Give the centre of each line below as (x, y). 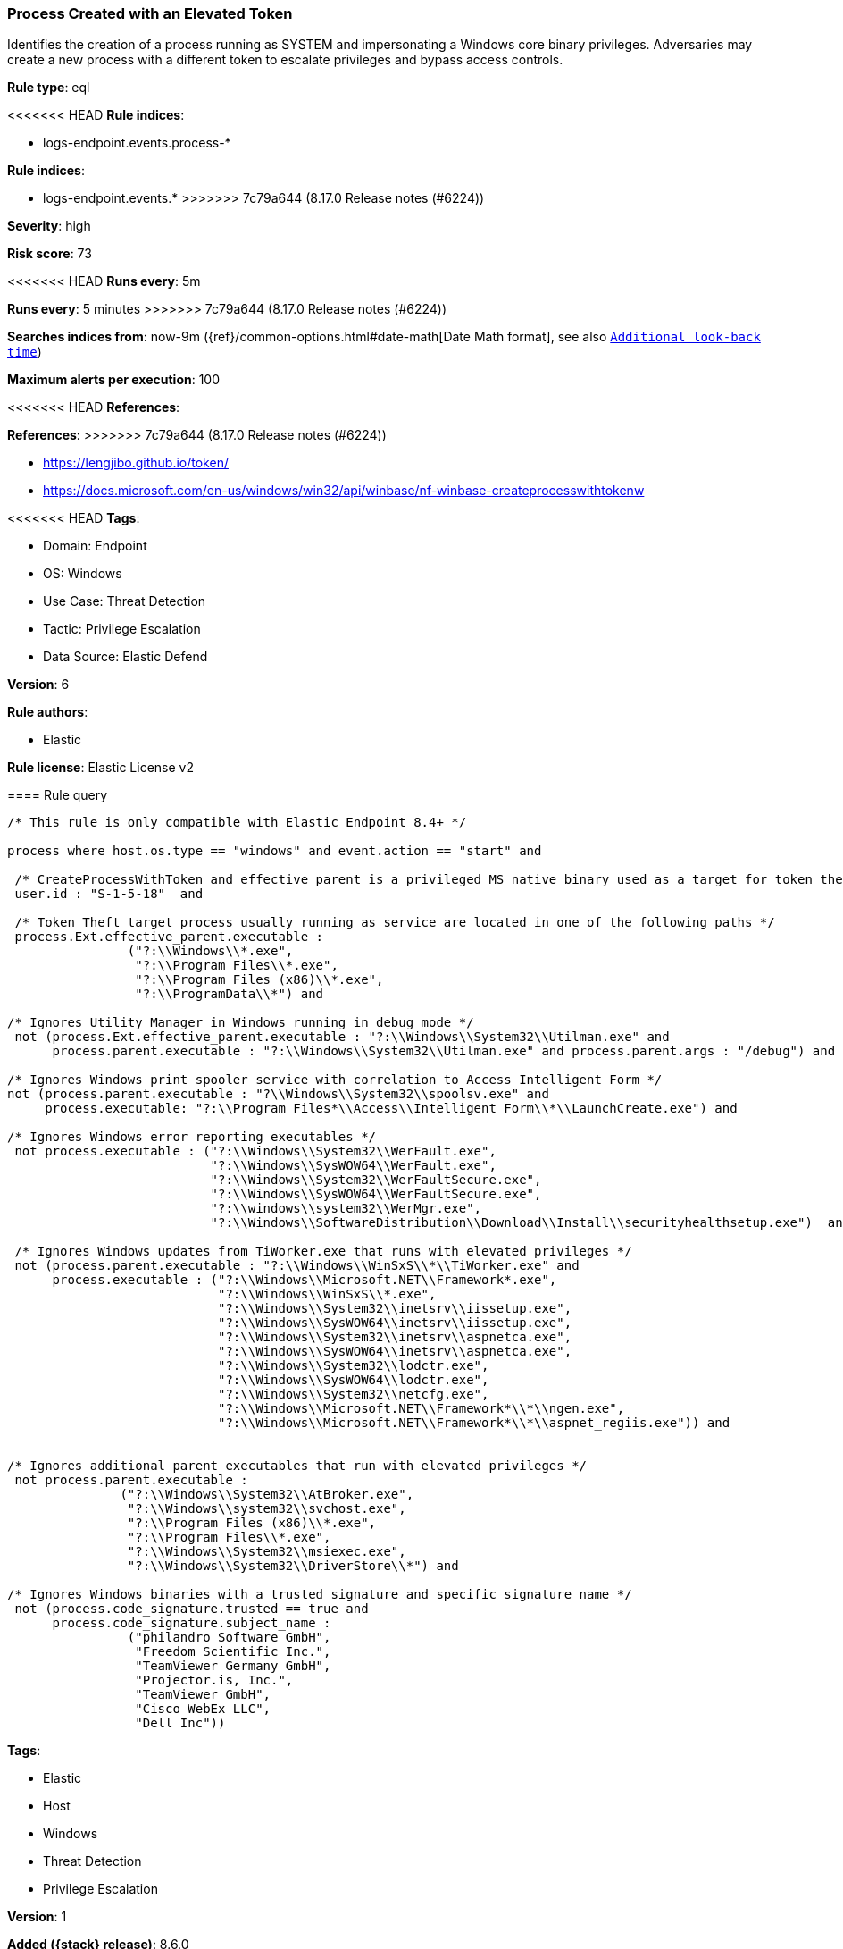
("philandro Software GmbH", (229, 1638)
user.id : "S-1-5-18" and (109, 894)
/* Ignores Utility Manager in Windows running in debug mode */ (241, 1023)
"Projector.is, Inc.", (214, 1680)
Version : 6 (38, 685)
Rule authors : (48, 712)
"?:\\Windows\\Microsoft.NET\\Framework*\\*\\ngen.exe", (421, 1409)
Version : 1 (37, 1917)
